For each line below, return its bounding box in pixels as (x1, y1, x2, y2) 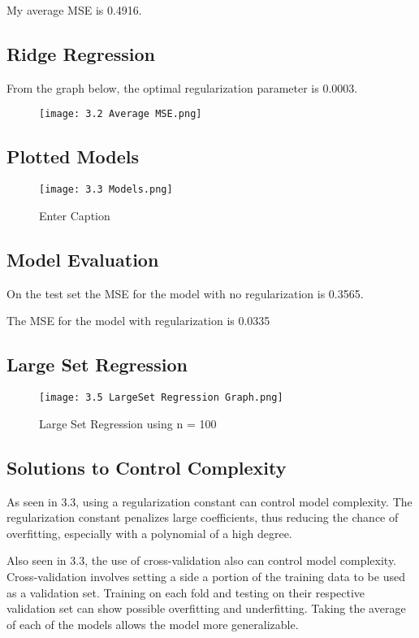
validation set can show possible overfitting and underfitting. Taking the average (6, 600, 406, 617)
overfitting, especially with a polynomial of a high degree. (6, 524, 292, 541)
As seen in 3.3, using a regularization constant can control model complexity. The (6, 493, 413, 510)
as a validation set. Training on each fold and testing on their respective (6, 584, 365, 601)
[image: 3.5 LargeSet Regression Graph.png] (39, 392, 283, 404)
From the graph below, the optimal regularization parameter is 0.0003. (6, 79, 358, 96)
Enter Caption (39, 206, 110, 224)
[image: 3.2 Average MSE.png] (39, 108, 202, 120)
